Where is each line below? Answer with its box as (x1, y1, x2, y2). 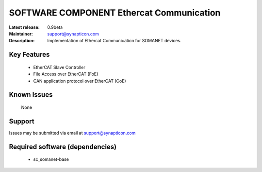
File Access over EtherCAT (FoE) (33, 71, 98, 77)
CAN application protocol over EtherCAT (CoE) (33, 78, 126, 84)
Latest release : (9, 24, 40, 30)
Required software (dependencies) (9, 142, 117, 151)
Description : (9, 38, 35, 44)
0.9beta (47, 24, 63, 30)
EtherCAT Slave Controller (33, 64, 85, 70)
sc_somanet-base (33, 156, 69, 162)
